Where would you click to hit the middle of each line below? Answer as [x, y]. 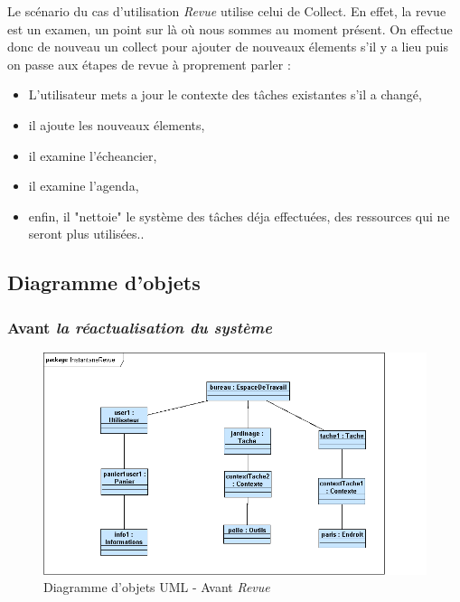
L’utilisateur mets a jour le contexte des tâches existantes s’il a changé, [225, 94]
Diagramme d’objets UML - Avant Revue [157, 587]
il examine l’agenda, [84, 186]
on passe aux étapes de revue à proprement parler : [149, 64]
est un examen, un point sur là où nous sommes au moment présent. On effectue [230, 28]
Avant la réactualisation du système [140, 327]
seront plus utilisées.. [86, 234]
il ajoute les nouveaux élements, [117, 124]
